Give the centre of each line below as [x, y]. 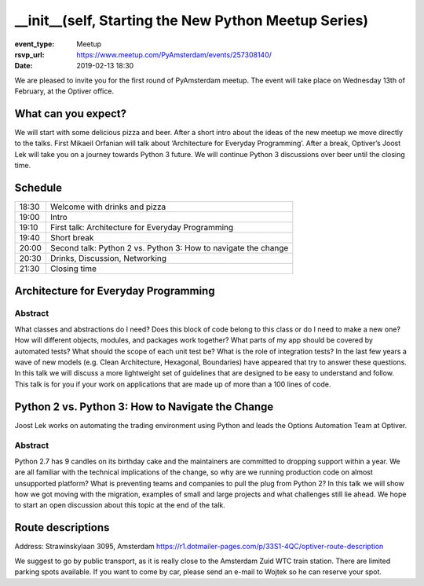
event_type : [35, 44]
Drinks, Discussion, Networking [108, 258]
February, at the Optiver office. [64, 91]
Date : [24, 66]
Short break [72, 238]
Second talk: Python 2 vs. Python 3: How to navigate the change [169, 248]
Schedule [38, 188]
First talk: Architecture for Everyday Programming [142, 228]
